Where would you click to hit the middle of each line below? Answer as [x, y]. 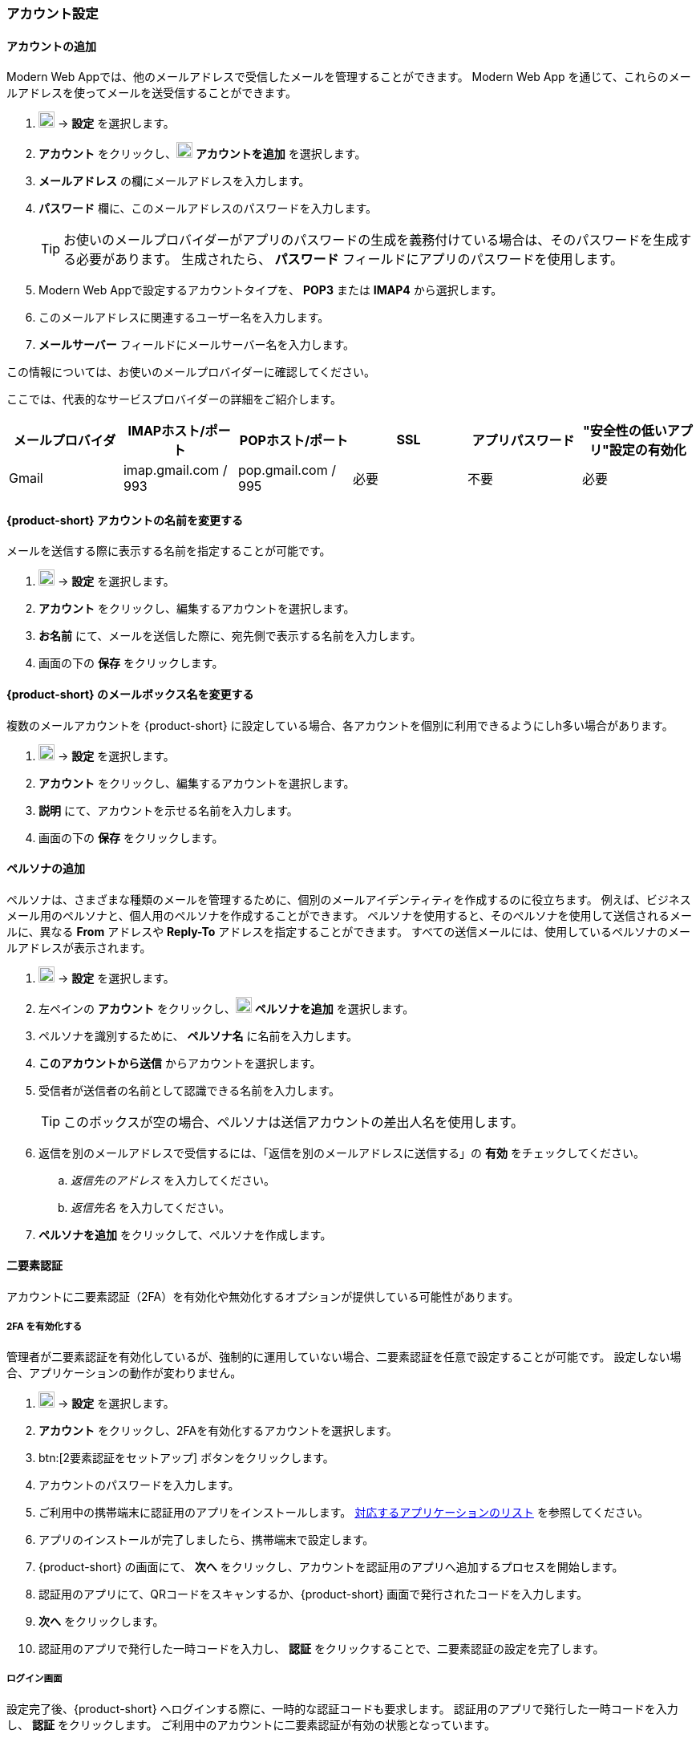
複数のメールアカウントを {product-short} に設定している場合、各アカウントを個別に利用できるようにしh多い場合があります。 [340, 725]
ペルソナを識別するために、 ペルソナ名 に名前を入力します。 [198, 1035]
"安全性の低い [625, 431]
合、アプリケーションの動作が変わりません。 [124, 1372]
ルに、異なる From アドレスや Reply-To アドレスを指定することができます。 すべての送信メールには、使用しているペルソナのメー [348, 931]
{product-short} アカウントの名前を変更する [125, 520]
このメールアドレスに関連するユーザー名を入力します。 [184, 318]
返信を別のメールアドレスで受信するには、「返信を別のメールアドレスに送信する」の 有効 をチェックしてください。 [342, 1153]
